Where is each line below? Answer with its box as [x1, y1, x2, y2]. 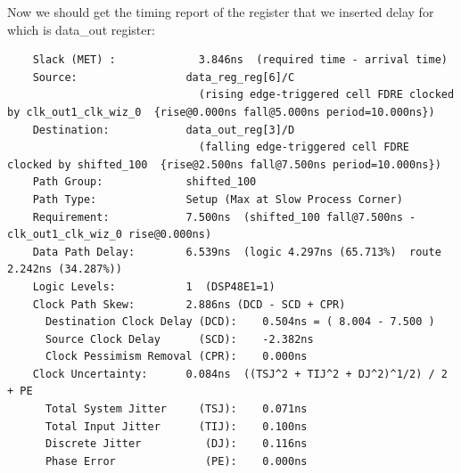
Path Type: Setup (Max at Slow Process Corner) [32, 192, 403, 206]
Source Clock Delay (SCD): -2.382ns [45, 332, 314, 346]
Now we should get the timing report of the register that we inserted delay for [7, 3, 434, 20]
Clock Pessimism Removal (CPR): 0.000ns [45, 350, 308, 363]
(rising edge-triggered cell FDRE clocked [198, 88, 455, 102]
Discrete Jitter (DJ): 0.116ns [45, 437, 308, 451]
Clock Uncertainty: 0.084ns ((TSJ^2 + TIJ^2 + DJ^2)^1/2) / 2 [32, 367, 448, 380]
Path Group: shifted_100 [32, 175, 257, 189]
